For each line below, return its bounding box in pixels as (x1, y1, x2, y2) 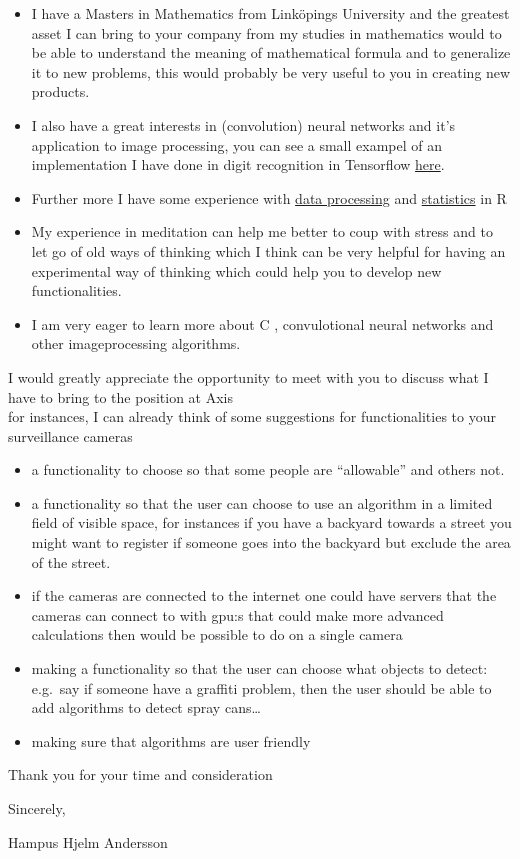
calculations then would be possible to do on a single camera (31, 624, 403, 645)
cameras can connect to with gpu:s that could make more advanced (31, 604, 444, 625)
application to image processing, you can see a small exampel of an (31, 134, 442, 155)
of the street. (31, 551, 111, 572)
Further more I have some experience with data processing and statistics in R (31, 187, 507, 208)
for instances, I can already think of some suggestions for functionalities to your (8, 406, 496, 427)
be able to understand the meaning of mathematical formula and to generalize (31, 42, 511, 63)
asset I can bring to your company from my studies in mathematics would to (31, 22, 502, 43)
